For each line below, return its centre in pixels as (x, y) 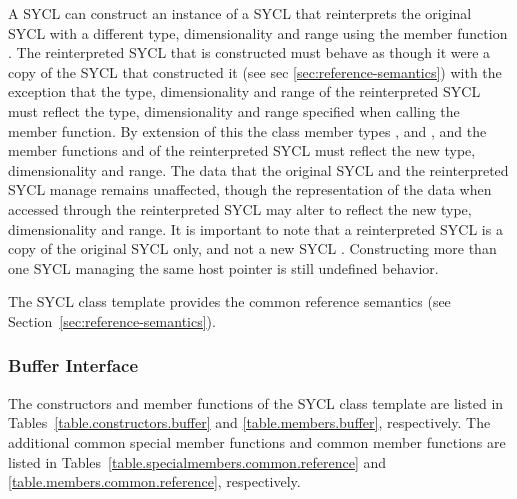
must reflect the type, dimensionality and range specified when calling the (234, 110)
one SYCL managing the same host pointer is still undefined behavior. (223, 267)
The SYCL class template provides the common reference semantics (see (229, 301)
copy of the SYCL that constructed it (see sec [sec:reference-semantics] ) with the (255, 71)
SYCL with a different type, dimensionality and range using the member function (258, 32)
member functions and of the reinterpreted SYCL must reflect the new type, (242, 150)
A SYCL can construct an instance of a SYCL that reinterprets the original (240, 13)
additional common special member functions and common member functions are (257, 441)
